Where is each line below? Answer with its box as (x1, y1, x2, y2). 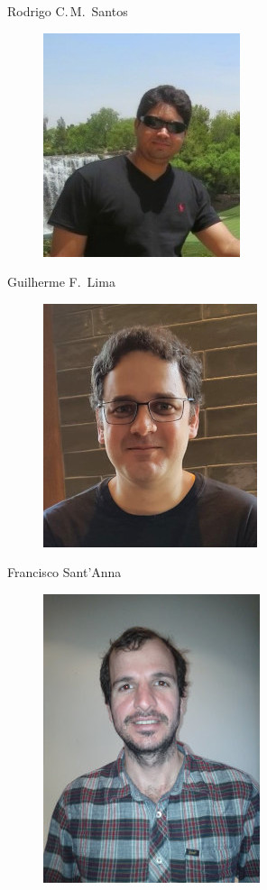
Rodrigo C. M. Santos (7, 2, 128, 20)
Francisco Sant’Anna (7, 563, 122, 582)
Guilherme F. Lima (7, 272, 115, 291)
